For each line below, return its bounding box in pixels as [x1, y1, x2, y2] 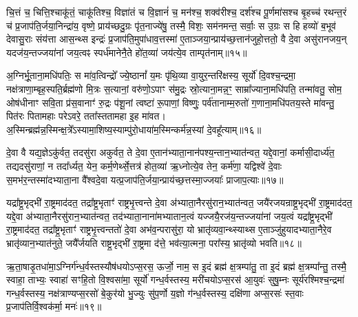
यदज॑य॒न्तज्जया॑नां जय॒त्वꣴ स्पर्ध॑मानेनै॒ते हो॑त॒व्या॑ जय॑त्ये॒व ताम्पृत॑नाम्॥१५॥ [6, 45, 247, 59]
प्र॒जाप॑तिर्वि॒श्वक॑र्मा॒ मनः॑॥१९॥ [6, 299, 102, 314]
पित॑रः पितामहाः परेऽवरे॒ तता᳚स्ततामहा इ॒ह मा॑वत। [6, 109, 166, 123]
